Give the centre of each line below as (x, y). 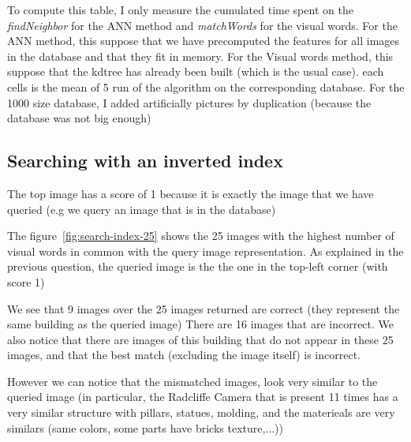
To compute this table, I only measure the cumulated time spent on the (180, 9)
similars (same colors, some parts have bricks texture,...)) (145, 427)
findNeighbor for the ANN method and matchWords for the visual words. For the (202, 25)
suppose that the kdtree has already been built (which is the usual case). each (196, 71)
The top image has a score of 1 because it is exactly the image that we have (191, 193)
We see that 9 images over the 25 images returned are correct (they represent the (204, 308)
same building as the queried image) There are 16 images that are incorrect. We (201, 324)
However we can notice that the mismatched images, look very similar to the (192, 381)
